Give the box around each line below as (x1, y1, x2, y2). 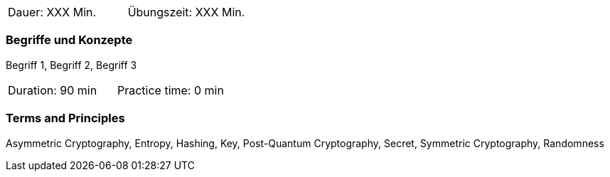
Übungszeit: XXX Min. (127, 5, 245, 19)
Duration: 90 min (8, 82, 97, 97)
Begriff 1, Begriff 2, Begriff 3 (6, 58, 137, 71)
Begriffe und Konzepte (6, 33, 133, 48)
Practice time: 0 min (117, 82, 224, 97)
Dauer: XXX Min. (8, 5, 97, 19)
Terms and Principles (6, 111, 125, 126)
